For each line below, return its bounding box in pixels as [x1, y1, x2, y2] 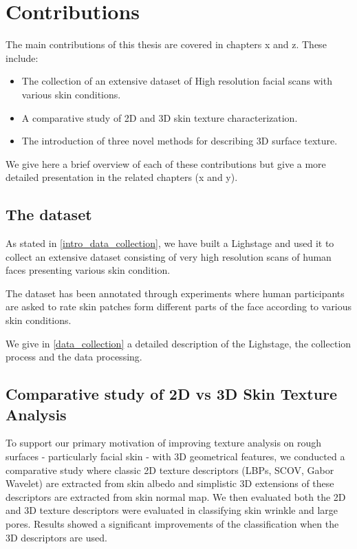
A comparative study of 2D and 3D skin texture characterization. [21, 110, 298, 125]
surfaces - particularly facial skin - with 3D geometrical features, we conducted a [6, 449, 345, 464]
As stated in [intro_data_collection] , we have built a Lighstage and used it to [6, 236, 334, 250]
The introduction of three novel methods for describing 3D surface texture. [21, 133, 338, 148]
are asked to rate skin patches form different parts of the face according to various [6, 299, 352, 314]
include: [6, 50, 39, 65]
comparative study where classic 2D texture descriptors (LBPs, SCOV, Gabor [6, 462, 334, 477]
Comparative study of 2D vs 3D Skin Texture [6, 383, 338, 405]
